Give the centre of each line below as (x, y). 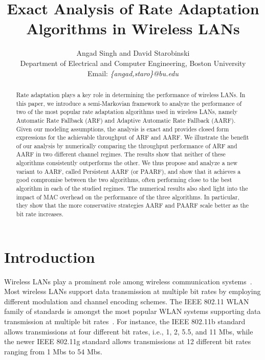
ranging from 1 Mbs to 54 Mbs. (53, 351)
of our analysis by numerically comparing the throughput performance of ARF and (127, 145)
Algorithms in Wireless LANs (133, 28)
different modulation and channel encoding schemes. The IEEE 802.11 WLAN (127, 301)
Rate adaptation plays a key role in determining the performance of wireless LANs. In (131, 94)
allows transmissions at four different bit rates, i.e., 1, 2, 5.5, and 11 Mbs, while (129, 331)
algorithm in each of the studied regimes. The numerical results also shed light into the (132, 188)
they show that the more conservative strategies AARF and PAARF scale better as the (132, 205)
